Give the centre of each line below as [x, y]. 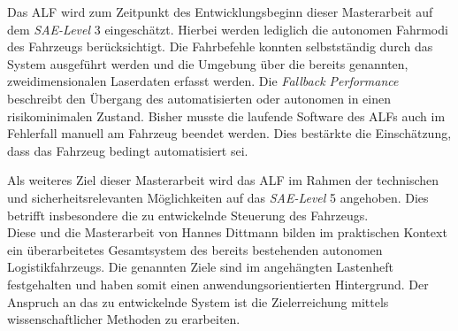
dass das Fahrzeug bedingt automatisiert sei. [128, 150]
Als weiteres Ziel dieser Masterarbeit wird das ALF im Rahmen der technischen [223, 180]
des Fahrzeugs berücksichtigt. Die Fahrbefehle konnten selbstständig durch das [220, 46]
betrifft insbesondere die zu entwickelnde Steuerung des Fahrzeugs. [188, 215]
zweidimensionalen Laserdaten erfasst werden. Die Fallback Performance [203, 81]
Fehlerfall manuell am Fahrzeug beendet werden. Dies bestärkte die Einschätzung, [229, 133]
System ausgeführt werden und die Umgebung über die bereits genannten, [208, 63]
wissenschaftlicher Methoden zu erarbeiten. [124, 319]
